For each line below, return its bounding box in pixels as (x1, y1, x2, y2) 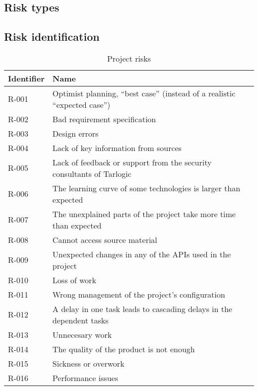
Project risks (107, 52, 151, 64)
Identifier (8, 72, 45, 84)
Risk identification (4, 29, 100, 44)
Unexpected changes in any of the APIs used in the (52, 248, 231, 260)
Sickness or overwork (52, 357, 125, 369)
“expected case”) (52, 98, 111, 110)
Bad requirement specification (52, 113, 156, 125)
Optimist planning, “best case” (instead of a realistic (52, 87, 236, 99)
